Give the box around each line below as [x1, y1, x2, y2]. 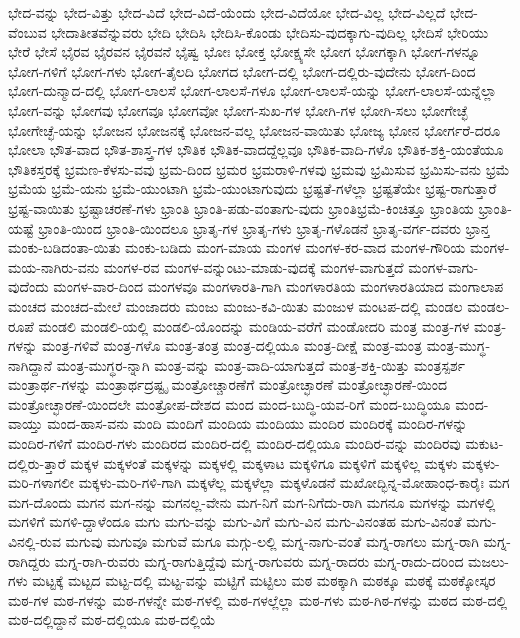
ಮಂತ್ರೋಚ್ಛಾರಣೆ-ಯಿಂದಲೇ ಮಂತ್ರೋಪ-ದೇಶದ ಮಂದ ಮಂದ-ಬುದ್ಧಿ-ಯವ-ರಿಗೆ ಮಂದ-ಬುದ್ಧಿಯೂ [8, 393, 451, 414]
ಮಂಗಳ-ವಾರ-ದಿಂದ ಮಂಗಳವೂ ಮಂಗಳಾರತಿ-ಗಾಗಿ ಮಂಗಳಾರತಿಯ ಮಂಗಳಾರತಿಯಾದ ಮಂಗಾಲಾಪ [53, 276, 504, 297]
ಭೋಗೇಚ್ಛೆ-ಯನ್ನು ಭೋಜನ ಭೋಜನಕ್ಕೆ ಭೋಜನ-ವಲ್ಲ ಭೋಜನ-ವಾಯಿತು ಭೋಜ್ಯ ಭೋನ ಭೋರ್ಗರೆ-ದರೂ [8, 119, 501, 140]
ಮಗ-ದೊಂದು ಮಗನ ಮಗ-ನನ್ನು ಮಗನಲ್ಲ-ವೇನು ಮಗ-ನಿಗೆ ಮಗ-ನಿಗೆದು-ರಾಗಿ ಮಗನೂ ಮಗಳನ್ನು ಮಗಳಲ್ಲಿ [8, 491, 496, 512]
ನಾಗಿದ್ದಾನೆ [8, 354, 52, 375]
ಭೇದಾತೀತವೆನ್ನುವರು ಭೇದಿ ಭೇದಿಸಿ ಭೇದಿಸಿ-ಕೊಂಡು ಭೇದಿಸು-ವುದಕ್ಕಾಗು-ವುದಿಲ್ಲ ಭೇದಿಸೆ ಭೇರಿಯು [51, 21, 489, 42]
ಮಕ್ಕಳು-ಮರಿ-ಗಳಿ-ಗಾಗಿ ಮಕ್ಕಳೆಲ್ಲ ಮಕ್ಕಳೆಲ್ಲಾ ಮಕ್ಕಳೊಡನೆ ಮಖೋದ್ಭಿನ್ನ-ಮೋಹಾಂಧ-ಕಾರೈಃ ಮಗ [78, 472, 510, 493]
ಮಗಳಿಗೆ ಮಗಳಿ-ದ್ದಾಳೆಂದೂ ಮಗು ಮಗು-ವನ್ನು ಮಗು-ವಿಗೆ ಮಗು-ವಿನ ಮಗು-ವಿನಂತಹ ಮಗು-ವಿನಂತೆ [8, 511, 462, 532]
